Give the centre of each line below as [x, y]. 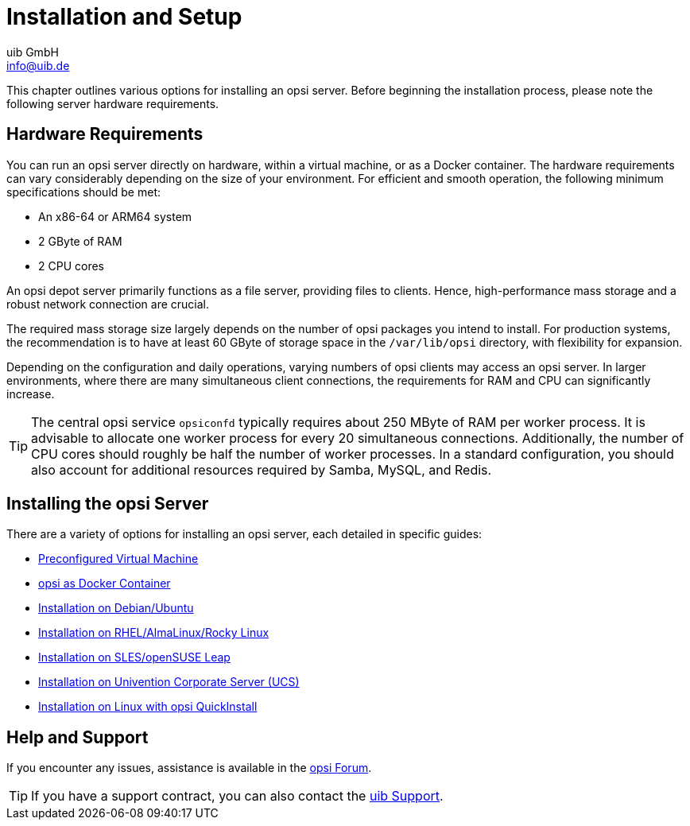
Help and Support [78, 737]
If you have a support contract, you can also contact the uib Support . [237, 796]
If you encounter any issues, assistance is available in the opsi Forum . [189, 768]
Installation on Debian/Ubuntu [116, 608]
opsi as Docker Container [105, 584]
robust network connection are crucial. [108, 304]
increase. [31, 394]
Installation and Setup [124, 17]
